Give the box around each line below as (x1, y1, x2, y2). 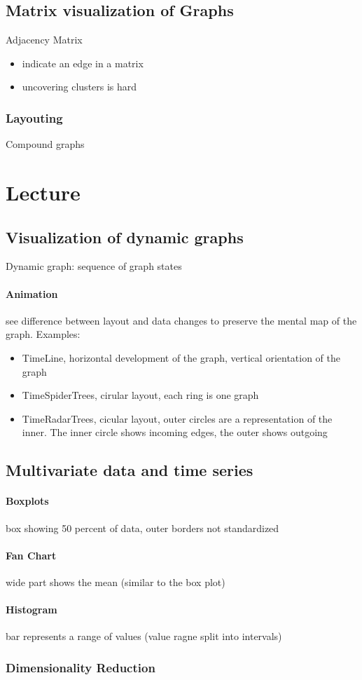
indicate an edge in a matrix (22, 55, 144, 70)
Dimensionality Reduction (6, 658, 155, 676)
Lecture (6, 177, 81, 206)
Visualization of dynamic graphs (6, 226, 244, 247)
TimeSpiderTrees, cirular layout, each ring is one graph (22, 388, 259, 402)
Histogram (6, 602, 57, 617)
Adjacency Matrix (6, 32, 83, 47)
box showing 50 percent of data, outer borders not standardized (6, 520, 279, 535)
